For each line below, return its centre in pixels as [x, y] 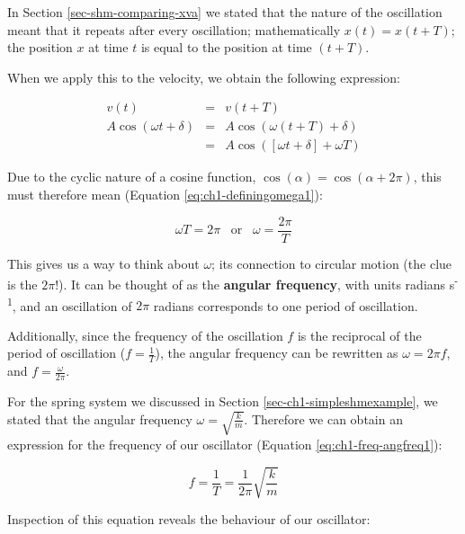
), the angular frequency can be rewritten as [277, 353]
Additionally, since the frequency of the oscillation [145, 335]
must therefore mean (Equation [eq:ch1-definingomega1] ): [165, 195]
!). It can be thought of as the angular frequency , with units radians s [255, 284]
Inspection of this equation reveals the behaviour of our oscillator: [189, 519]
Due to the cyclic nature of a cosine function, [132, 177]
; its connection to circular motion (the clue [332, 263]
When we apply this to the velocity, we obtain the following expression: [204, 77]
